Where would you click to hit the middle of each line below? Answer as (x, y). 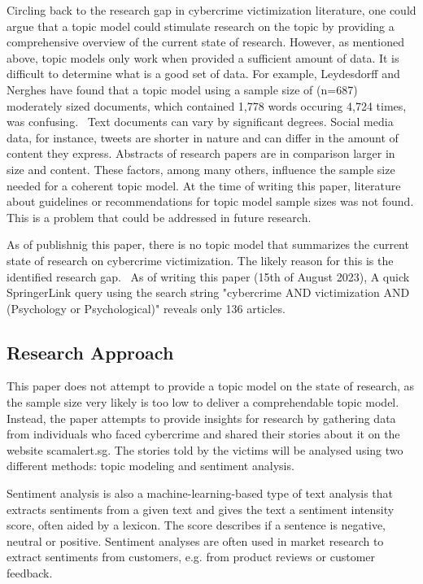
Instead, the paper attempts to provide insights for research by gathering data (201, 418)
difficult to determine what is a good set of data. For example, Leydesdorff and (203, 74)
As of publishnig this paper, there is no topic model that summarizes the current (208, 244)
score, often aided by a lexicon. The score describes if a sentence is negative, (196, 525)
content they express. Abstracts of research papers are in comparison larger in (201, 153)
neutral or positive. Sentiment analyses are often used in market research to (195, 540)
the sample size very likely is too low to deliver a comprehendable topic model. (203, 402)
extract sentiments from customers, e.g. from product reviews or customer (191, 557)
